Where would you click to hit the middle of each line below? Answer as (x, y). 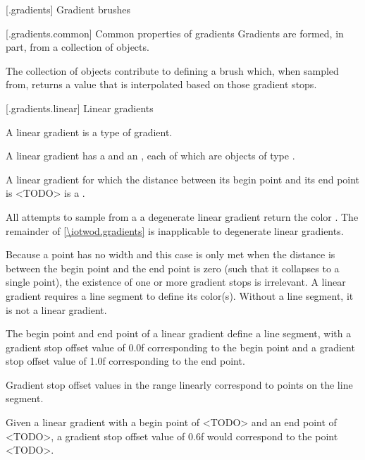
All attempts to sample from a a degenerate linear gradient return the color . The (182, 216)
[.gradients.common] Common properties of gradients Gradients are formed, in (175, 33)
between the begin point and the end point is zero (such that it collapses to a (173, 268)
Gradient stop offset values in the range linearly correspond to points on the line (179, 384)
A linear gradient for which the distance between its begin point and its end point (183, 179)
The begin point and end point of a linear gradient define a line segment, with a (179, 333)
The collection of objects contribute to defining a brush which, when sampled (172, 70)
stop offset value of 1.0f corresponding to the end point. (125, 361)
